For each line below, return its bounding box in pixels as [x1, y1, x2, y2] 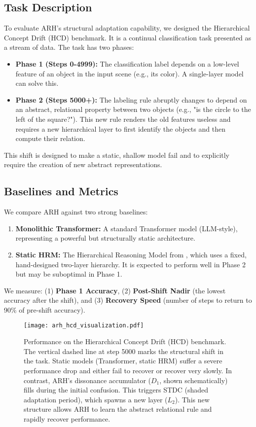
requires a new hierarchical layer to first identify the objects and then [15, 123, 225, 134]
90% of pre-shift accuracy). [4, 304, 85, 315]
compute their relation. [15, 133, 85, 143]
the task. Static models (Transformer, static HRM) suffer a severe [24, 356, 222, 366]
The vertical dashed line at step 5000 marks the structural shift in [24, 346, 223, 356]
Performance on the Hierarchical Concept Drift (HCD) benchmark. [24, 336, 226, 347]
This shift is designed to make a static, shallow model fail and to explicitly [4, 149, 230, 160]
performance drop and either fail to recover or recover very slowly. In [24, 365, 232, 375]
